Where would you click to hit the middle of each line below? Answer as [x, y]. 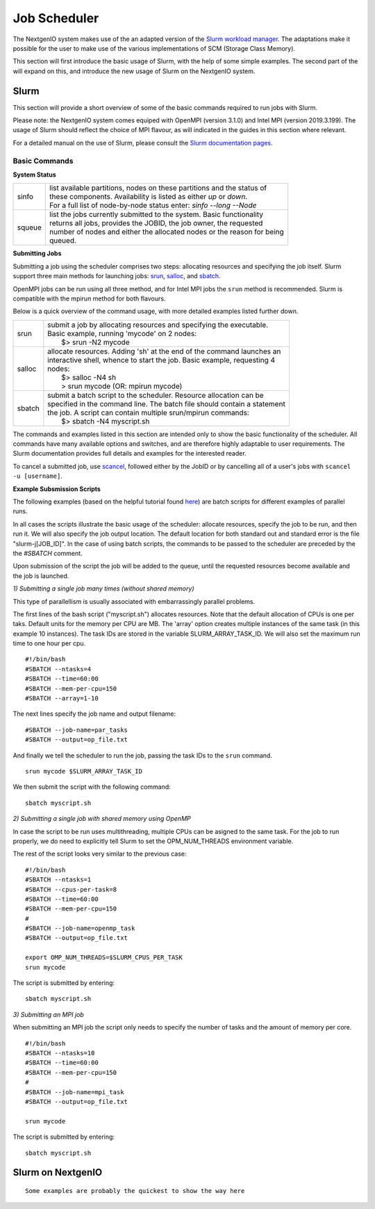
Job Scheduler [56, 18]
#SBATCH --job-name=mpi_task [75, 1092]
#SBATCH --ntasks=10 [60, 1053]
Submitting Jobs [37, 253]
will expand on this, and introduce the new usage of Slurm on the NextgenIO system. [134, 71]
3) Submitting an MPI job [49, 1014]
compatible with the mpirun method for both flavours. [89, 298]
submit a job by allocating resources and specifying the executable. [158, 325]
